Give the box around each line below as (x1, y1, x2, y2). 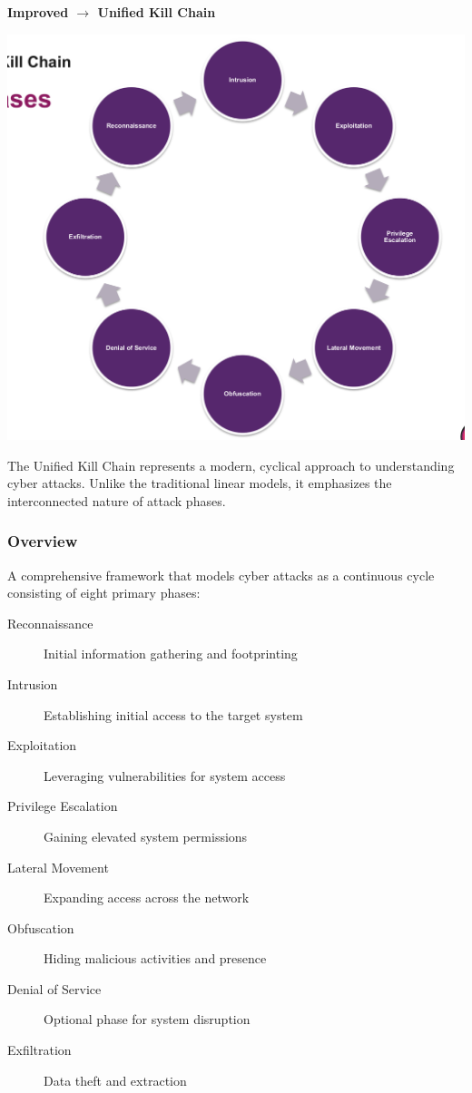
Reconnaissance (7, 613, 93, 632)
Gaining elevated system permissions (44, 826, 248, 845)
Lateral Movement (7, 857, 109, 876)
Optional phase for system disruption (44, 1010, 251, 1029)
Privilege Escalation (7, 796, 118, 815)
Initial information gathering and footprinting (44, 644, 298, 663)
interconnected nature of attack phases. (7, 491, 226, 510)
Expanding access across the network (44, 888, 250, 907)
